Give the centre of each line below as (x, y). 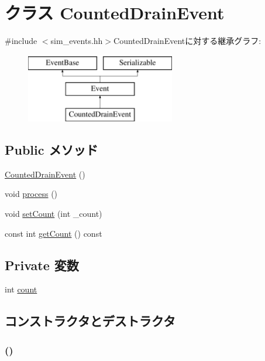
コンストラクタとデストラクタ (90, 321)
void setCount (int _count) (54, 214)
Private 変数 (42, 265)
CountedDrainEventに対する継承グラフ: (187, 41)
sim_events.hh (77, 41)
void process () (31, 194)
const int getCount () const (54, 233)
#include (21, 41)
